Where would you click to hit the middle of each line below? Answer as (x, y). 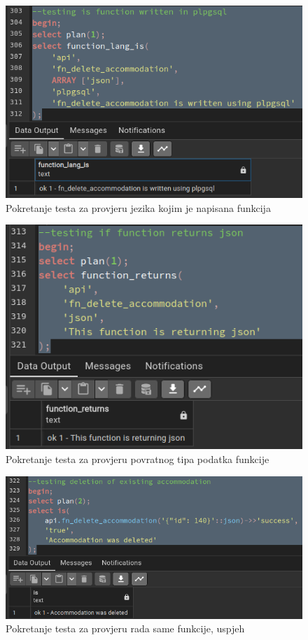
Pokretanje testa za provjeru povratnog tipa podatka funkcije (138, 458)
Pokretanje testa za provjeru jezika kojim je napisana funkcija (138, 207)
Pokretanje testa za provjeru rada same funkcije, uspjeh (125, 628)
